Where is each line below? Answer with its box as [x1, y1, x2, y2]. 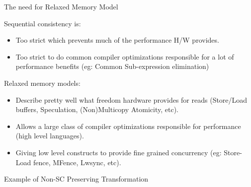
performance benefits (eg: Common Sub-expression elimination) [15, 61, 209, 71]
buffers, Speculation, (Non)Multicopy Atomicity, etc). [15, 104, 179, 115]
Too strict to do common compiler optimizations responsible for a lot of [15, 51, 234, 62]
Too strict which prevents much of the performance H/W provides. [15, 35, 219, 45]
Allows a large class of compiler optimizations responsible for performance [15, 121, 241, 131]
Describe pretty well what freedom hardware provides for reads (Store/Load [15, 94, 248, 105]
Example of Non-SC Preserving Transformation [4, 174, 149, 184]
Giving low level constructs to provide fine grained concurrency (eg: [15, 147, 222, 157]
